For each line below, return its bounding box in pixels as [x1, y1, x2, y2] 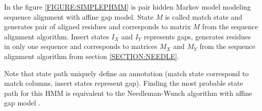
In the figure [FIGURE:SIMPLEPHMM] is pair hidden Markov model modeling [4, 2, 251, 12]
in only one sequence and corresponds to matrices [4, 41, 158, 51]
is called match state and [165, 11, 242, 22]
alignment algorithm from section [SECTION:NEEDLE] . [4, 50, 179, 61]
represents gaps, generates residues [143, 31, 251, 41]
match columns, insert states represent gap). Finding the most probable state [4, 78, 243, 88]
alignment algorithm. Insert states [4, 31, 109, 41]
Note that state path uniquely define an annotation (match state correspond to [4, 68, 249, 78]
